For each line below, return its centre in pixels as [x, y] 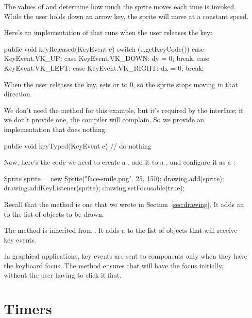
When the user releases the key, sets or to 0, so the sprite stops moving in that [121, 84]
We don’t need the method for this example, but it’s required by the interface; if [124, 110]
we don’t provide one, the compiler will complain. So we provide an [104, 120]
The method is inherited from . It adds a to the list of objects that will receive [121, 230]
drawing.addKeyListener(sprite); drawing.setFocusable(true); [94, 188]
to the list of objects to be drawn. [54, 214]
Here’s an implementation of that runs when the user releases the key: [108, 32]
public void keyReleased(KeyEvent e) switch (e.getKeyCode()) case [104, 48]
